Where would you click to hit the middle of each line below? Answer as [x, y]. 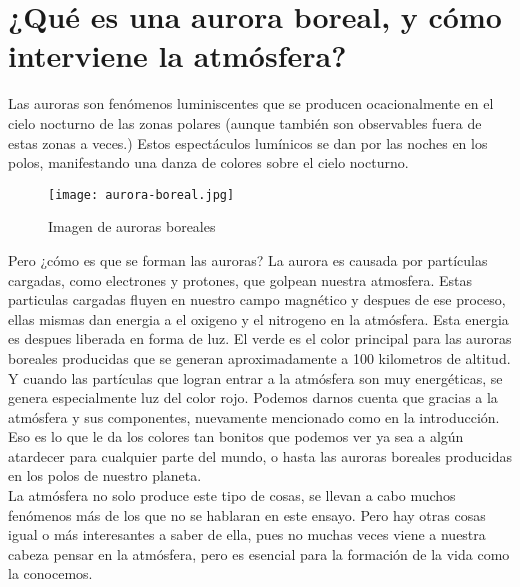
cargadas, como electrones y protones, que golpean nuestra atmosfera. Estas [240, 279]
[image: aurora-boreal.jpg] [141, 194]
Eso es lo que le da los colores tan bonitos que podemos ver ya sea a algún [236, 436]
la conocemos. [50, 573]
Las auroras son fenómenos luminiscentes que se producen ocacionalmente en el [251, 103]
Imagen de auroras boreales [132, 226]
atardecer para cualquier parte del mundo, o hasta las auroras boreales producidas [260, 455]
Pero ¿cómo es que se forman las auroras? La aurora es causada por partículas [248, 259]
